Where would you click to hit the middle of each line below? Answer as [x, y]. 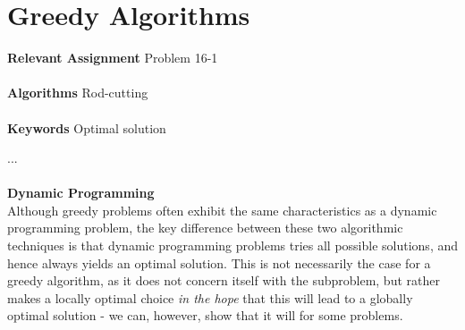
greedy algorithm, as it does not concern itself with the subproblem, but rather [224, 280]
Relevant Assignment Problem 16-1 [113, 58]
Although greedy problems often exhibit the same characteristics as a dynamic [222, 210]
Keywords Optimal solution [87, 127]
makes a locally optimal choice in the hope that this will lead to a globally [210, 297]
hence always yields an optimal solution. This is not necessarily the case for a [219, 262]
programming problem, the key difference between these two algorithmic [205, 228]
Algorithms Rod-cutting [78, 93]
